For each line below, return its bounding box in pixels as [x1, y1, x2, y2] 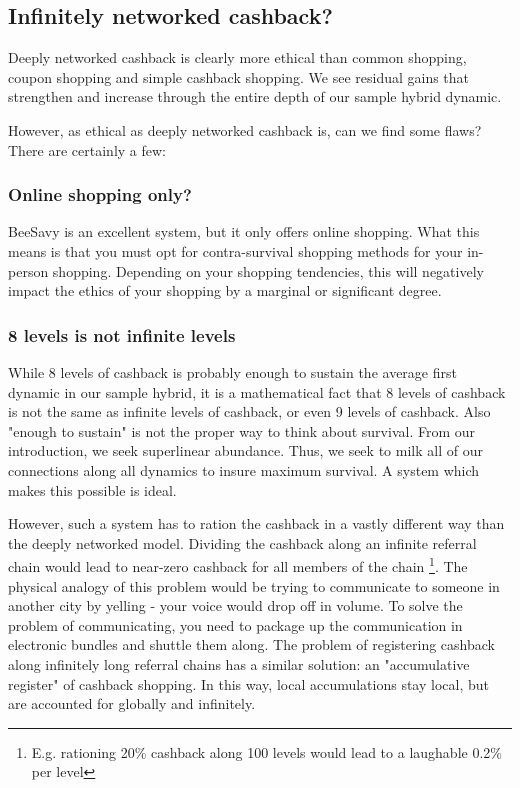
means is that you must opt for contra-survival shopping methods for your [8, 240, 463, 261]
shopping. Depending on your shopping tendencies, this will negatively [52, 260, 484, 281]
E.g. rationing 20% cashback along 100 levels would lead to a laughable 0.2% [31, 741, 502, 762]
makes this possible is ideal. [8, 479, 177, 500]
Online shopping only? [8, 182, 192, 207]
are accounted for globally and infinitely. [8, 693, 256, 714]
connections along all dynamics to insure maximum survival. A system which [8, 459, 480, 480]
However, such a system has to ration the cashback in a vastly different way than [8, 513, 505, 534]
